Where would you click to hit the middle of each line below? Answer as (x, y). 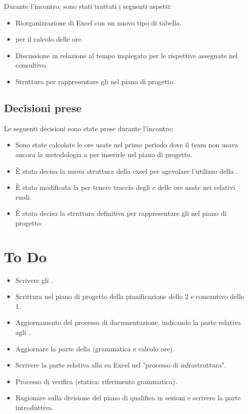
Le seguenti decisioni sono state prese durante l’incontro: (89, 128)
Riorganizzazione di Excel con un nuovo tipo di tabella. (98, 22)
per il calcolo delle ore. (49, 39)
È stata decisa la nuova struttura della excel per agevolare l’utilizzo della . (127, 171)
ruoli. (23, 196)
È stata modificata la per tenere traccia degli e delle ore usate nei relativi (125, 187)
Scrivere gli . (34, 280)
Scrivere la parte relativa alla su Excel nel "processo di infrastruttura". (121, 365)
